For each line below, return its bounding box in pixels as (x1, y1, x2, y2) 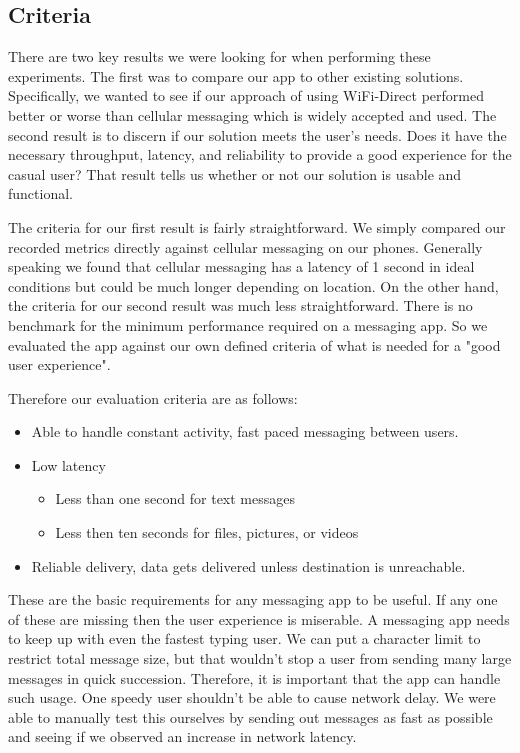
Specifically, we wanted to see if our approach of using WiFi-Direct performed (8, 85, 484, 106)
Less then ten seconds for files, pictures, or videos (55, 522, 359, 543)
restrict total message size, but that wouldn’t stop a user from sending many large (8, 648, 512, 669)
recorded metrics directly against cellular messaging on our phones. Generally (8, 236, 483, 257)
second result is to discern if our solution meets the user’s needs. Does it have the (8, 124, 507, 145)
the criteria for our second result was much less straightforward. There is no (8, 295, 473, 316)
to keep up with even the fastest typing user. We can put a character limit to (8, 628, 481, 649)
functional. (8, 183, 73, 204)
